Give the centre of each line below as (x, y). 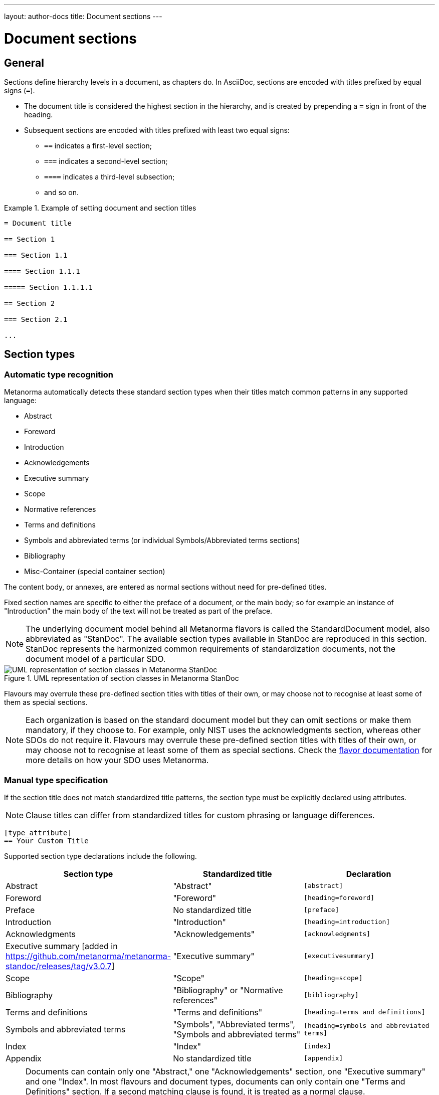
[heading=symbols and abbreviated (367, 1025)
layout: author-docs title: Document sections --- (83, 16)
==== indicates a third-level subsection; (109, 176)
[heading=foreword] (339, 898)
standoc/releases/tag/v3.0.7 (59, 966)
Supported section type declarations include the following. (100, 856)
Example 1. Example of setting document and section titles (100, 208)
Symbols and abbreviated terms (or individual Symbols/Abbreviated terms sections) (162, 540)
